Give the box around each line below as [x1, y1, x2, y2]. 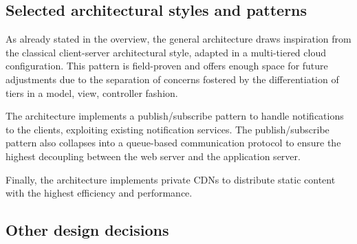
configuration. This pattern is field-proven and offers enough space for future [6, 58, 328, 73]
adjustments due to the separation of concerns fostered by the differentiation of [6, 71, 339, 86]
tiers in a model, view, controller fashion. [6, 85, 178, 100]
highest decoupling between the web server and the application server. [6, 148, 301, 163]
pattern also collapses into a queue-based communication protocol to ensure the [6, 135, 341, 150]
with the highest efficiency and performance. [6, 186, 193, 200]
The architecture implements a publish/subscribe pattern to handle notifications [6, 109, 344, 123]
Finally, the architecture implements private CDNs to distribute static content [6, 172, 336, 186]
